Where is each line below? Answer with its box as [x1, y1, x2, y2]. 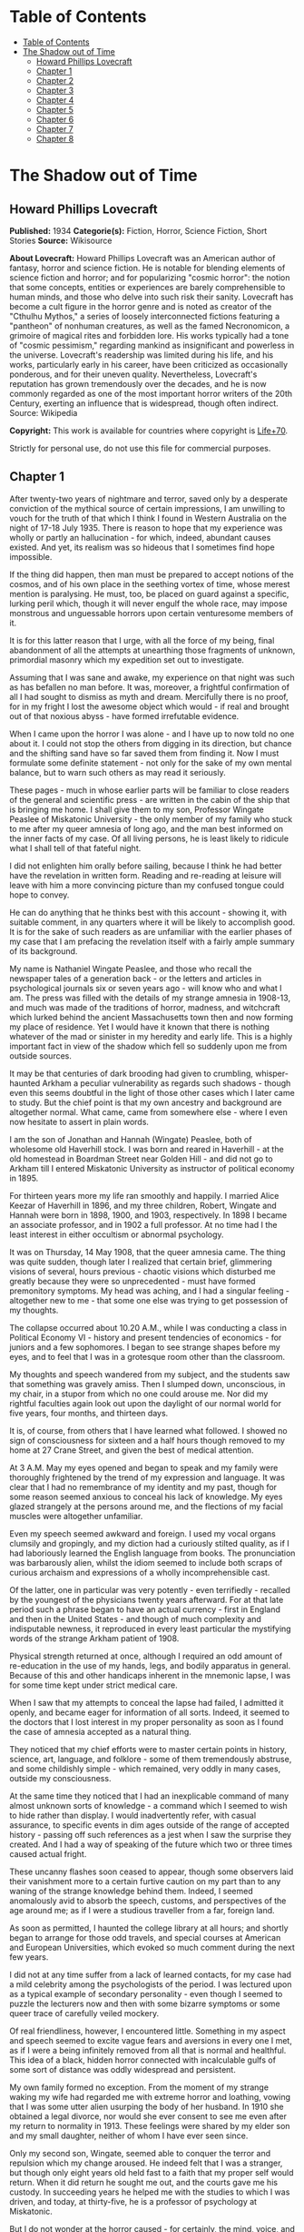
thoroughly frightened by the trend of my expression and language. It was [9, 1472, 286, 1483]
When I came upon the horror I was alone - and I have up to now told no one [9, 728, 295, 739]
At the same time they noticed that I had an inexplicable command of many [9, 1791, 289, 1801]
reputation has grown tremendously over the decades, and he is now [9, 378, 267, 389]
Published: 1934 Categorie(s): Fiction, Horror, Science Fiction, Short [9, 225, 268, 236]
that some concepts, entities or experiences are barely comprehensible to [9, 281, 286, 292]
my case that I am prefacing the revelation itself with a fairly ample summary [9, 936, 295, 947]
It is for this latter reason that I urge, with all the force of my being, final [9, 634, 275, 645]
